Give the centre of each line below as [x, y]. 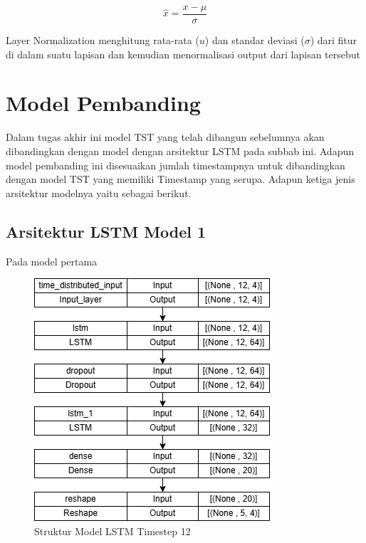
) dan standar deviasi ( [255, 40]
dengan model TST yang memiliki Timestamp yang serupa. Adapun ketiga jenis [181, 179]
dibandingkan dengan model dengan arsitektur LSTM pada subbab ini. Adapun [180, 151]
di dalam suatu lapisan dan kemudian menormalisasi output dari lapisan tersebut [183, 54]
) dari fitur [334, 40]
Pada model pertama [52, 261]
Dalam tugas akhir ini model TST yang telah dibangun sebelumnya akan [165, 137]
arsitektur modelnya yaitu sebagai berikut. [99, 193]
